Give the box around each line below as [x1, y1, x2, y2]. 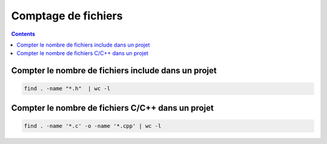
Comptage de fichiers [11, 9, 123, 22]
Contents [11, 30, 36, 38]
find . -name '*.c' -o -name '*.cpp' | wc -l [24, 122, 162, 129]
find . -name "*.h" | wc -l [24, 85, 111, 92]
